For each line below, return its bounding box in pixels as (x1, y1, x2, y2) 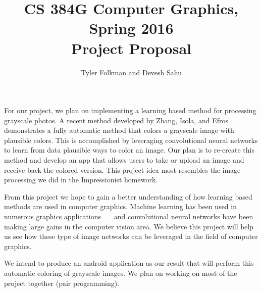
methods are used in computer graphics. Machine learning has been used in (4, 201, 237, 212)
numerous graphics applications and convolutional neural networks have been (4, 211, 253, 222)
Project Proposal (71, 37, 191, 58)
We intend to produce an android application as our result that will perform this (4, 258, 254, 268)
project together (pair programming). (4, 277, 120, 288)
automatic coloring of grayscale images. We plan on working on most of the (4, 268, 237, 278)
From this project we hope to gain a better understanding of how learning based (4, 191, 252, 202)
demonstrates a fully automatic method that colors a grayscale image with (4, 125, 234, 135)
